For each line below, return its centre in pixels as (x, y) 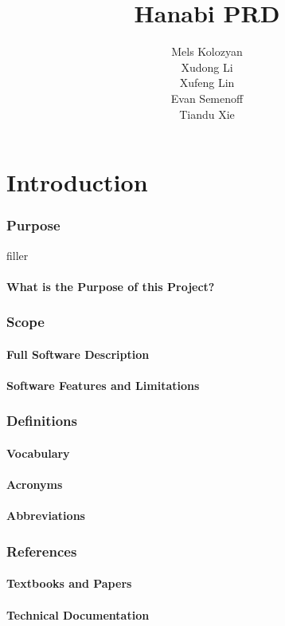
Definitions (42, 421)
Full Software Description (78, 354)
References (42, 551)
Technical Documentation (78, 614)
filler (18, 255)
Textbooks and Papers (69, 583)
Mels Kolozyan (207, 51)
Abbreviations (46, 516)
